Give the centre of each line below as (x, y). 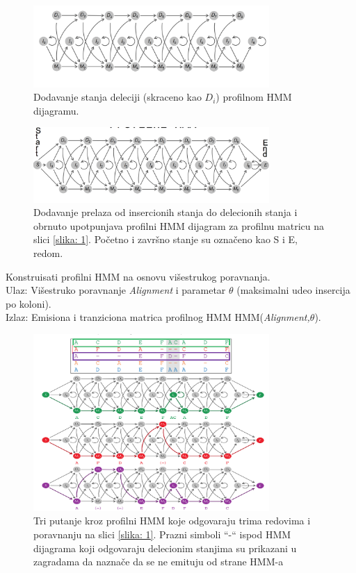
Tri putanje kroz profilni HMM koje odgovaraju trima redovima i (172, 521)
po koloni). (29, 303)
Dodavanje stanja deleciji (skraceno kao (118, 97)
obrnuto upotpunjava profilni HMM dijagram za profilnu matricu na (179, 225)
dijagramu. (56, 110)
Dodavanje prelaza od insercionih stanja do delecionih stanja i (165, 212)
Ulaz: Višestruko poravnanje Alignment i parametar (116, 290)
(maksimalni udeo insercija (293, 290)
